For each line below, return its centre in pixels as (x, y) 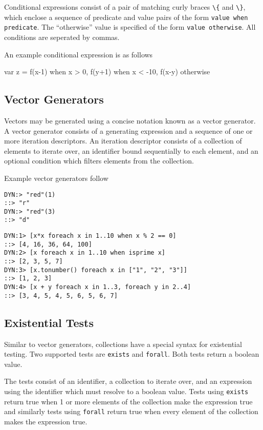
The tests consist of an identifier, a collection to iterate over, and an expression (128, 381)
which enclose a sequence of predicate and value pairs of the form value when (126, 17)
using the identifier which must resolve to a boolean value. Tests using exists (126, 391)
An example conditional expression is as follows (79, 54)
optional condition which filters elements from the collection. (99, 161)
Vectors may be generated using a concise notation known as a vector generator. (130, 120)
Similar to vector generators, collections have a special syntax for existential (123, 344)
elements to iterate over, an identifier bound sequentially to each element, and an (131, 150)
